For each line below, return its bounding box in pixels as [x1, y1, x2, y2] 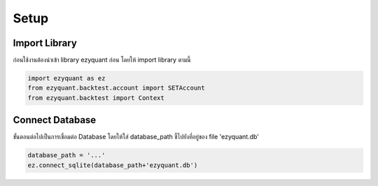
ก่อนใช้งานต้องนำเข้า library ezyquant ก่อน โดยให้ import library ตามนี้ [13, 56, 192, 64]
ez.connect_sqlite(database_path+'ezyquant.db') [27, 161, 198, 169]
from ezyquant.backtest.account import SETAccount [27, 84, 206, 92]
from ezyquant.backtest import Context [27, 94, 164, 101]
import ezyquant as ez [27, 74, 106, 83]
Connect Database [13, 114, 97, 126]
